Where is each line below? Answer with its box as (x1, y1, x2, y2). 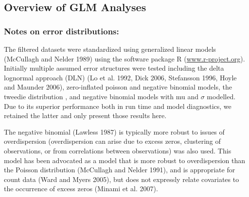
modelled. (207, 91, 236, 101)
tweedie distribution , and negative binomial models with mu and (4, 91, 199, 101)
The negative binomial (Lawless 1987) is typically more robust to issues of (4, 126, 225, 136)
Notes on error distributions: (4, 25, 119, 37)
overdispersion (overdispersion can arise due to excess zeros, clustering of (4, 136, 221, 146)
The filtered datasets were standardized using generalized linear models (4, 44, 216, 54)
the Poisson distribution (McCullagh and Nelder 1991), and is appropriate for (4, 165, 235, 175)
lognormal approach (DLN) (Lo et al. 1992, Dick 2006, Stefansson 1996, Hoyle (4, 72, 237, 82)
